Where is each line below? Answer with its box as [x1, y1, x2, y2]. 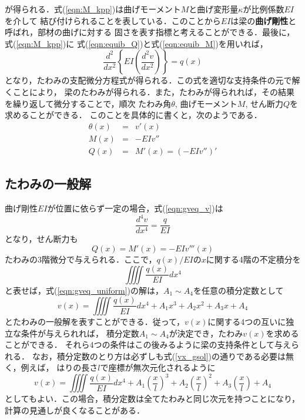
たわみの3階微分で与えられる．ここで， [5, 253, 157, 265]
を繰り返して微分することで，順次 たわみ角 [5, 97, 172, 109]
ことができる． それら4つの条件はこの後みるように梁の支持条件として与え [5, 338, 291, 351]
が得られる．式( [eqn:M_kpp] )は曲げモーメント [5, 3, 181, 15]
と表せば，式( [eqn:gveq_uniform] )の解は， [5, 284, 163, 296]
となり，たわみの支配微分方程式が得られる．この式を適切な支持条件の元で [5, 74, 292, 86]
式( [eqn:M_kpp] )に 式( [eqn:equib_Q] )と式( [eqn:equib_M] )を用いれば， [5, 37, 268, 49]
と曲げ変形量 [189, 3, 239, 15]
